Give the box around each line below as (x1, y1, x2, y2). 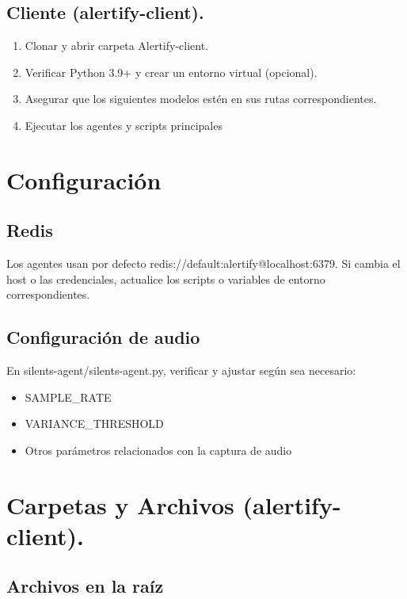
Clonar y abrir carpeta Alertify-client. (25, 37, 209, 54)
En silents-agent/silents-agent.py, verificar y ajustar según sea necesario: (6, 362, 356, 379)
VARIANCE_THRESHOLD (25, 415, 164, 432)
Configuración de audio (6, 325, 200, 349)
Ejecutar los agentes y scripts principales (25, 116, 223, 133)
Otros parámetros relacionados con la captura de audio (25, 441, 292, 458)
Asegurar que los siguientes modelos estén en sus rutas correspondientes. (25, 90, 377, 107)
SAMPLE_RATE (25, 388, 112, 405)
